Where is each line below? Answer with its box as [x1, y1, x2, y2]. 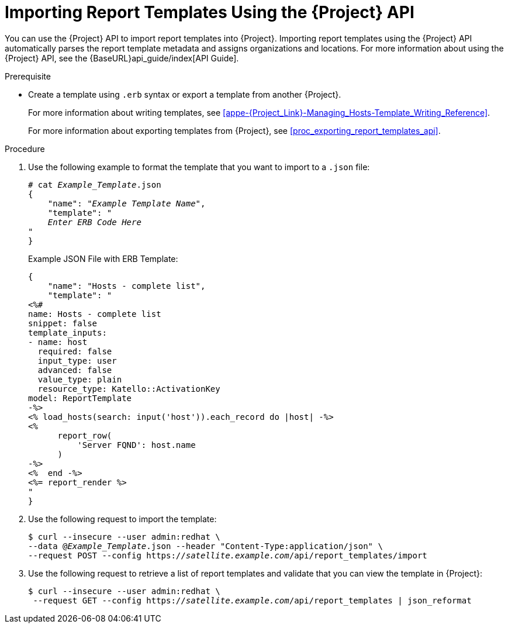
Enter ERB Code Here [47, 217, 141, 227]
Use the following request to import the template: [28, 513, 217, 524]
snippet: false [28, 318, 98, 328]
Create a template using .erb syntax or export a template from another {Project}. [28, 89, 341, 99]
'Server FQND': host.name [77, 440, 196, 450]
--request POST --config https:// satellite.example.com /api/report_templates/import [28, 550, 427, 560]
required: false [37, 346, 112, 356]
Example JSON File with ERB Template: [28, 253, 178, 264]
